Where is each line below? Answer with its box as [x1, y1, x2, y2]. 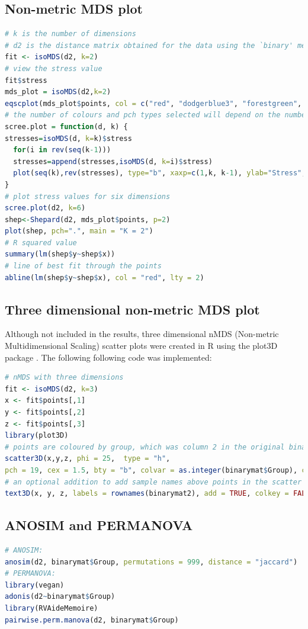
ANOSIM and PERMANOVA [5, 516, 193, 534]
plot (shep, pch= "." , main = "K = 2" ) [5, 227, 153, 236]
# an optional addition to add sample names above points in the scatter [5, 477, 302, 486]
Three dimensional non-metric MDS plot [5, 300, 260, 318]
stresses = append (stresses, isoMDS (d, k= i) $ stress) [13, 157, 213, 166]
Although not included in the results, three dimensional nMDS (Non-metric [5, 328, 279, 340]
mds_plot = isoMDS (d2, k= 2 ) [5, 88, 111, 97]
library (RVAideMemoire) [5, 604, 98, 612]
